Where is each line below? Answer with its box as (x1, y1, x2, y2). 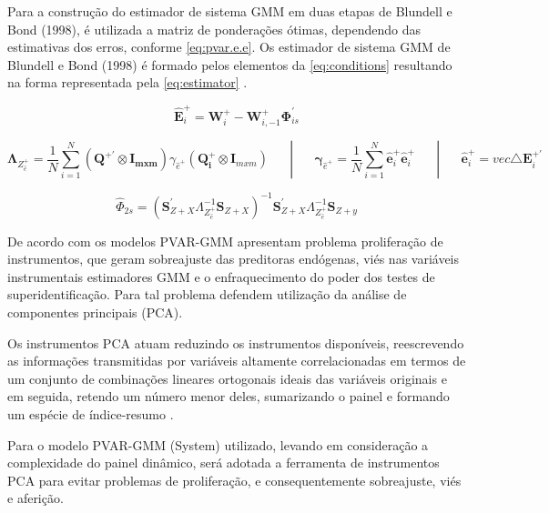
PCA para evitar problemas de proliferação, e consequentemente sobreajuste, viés (7, 470, 462, 489)
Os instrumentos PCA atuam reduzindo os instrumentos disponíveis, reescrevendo (7, 333, 464, 352)
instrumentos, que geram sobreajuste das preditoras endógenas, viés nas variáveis (7, 249, 460, 268)
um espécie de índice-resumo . (7, 404, 174, 423)
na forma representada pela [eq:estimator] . (7, 73, 248, 92)
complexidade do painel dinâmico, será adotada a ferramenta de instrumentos (7, 453, 440, 472)
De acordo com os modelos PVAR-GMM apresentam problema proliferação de (7, 231, 443, 250)
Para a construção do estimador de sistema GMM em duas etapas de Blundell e (7, 2, 452, 20)
